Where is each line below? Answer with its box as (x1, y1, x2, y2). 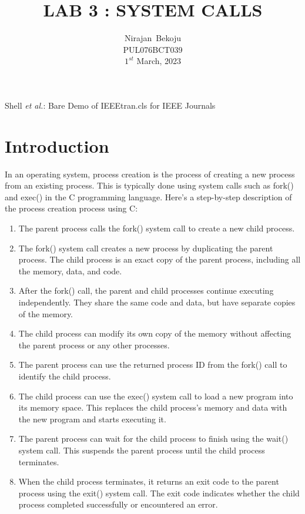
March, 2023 (136, 55, 182, 67)
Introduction (5, 133, 109, 157)
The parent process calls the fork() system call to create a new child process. (18, 222, 295, 234)
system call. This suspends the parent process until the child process (18, 444, 265, 456)
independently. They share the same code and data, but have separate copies (18, 295, 296, 308)
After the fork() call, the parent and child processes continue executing (18, 284, 274, 297)
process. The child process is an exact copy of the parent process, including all (18, 253, 301, 266)
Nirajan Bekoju (125, 32, 181, 44)
